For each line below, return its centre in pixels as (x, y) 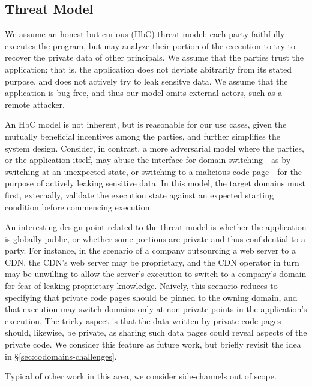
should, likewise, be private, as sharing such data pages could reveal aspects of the (156, 332)
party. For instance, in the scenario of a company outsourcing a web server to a (150, 250)
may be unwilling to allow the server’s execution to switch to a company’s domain (156, 274)
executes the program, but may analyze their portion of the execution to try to (150, 45)
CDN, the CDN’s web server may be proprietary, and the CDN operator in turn (152, 262)
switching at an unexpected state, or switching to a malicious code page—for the (154, 171)
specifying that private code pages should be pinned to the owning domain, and (151, 297)
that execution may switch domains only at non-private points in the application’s (156, 309)
